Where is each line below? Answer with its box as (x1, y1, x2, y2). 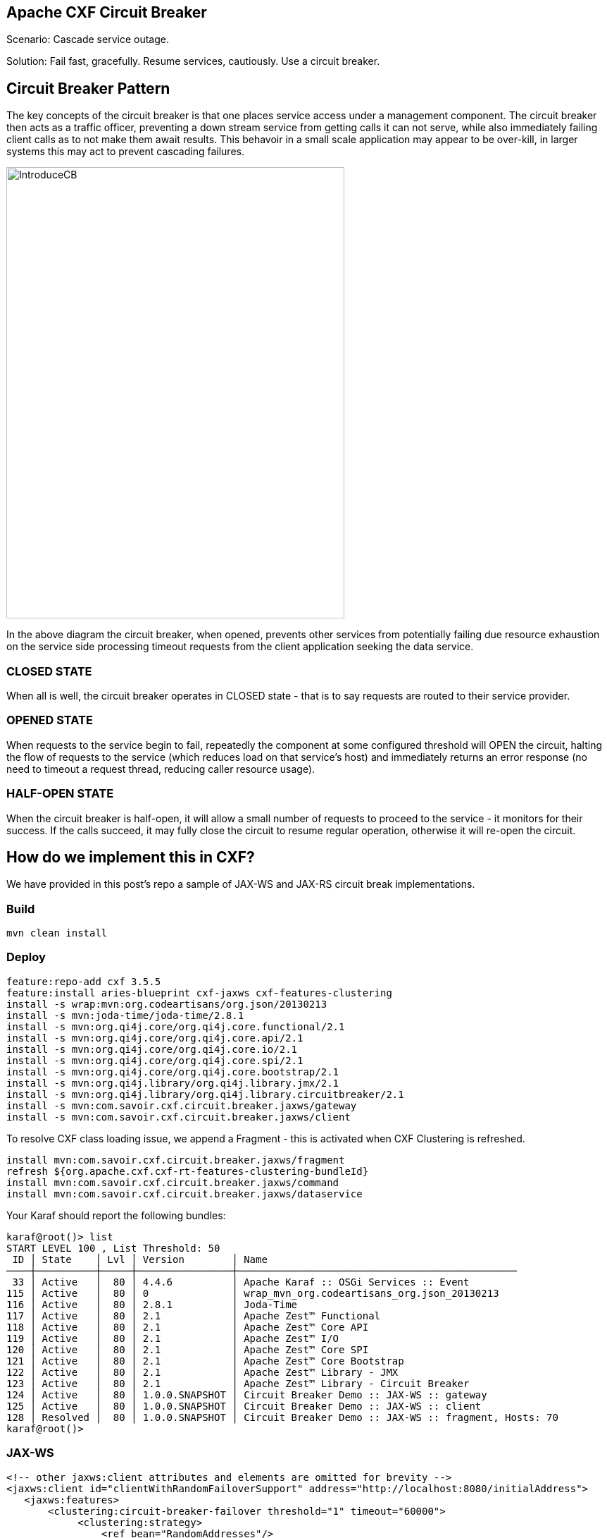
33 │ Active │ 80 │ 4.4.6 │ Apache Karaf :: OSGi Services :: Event (12, 1276, 470, 1288)
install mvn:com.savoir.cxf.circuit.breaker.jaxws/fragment (6, 1154, 345, 1166)
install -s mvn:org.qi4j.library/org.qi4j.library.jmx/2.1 (6, 1077, 339, 1089)
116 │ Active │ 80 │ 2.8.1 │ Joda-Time (6, 1298, 298, 1310)
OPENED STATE (6, 713, 93, 728)
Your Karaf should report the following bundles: (6, 1209, 226, 1221)
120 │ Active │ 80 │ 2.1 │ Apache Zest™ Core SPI (6, 1343, 369, 1355)
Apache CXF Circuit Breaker (6, 4, 207, 21)
